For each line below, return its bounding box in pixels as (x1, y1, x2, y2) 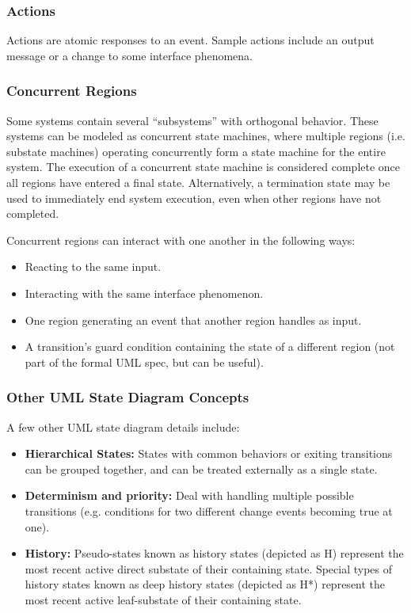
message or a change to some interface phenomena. (6, 47, 253, 63)
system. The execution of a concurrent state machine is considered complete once (6, 158, 401, 175)
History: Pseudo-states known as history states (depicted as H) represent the (25, 545, 404, 562)
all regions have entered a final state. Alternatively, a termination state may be (6, 174, 390, 190)
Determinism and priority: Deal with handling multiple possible (25, 487, 354, 504)
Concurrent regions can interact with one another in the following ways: (6, 231, 356, 248)
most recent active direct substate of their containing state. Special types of (25, 560, 393, 577)
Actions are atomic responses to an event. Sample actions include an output (6, 32, 375, 48)
